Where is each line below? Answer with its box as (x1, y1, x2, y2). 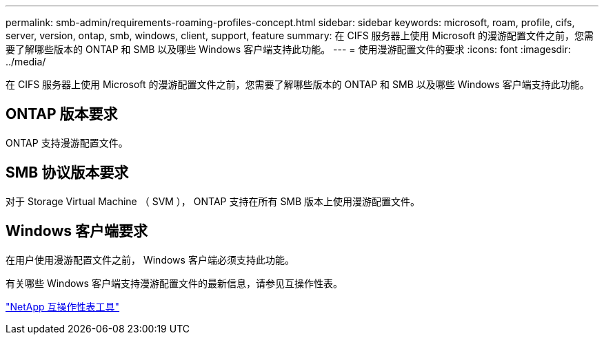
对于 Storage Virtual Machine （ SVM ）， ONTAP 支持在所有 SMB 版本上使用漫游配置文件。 (6, 195, 421, 207)
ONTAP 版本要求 (6, 105, 118, 123)
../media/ (6, 56, 46, 67)
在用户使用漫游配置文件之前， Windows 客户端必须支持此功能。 (6, 253, 294, 266)
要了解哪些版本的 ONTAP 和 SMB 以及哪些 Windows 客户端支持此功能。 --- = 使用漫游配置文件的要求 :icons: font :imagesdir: (6, 43, 571, 55)
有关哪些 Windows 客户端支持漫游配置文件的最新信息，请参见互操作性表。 (6, 277, 343, 289)
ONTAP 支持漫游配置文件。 (6, 136, 128, 149)
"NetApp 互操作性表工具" (6, 300, 120, 312)
